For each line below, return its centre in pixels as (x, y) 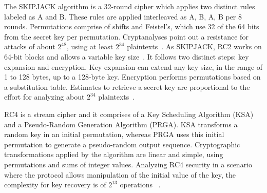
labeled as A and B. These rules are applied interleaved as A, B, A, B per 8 (123, 16)
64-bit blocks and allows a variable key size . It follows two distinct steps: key (127, 56)
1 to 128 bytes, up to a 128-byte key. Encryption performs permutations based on (132, 77)
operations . (140, 185)
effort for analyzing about (44, 97)
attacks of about (30, 46)
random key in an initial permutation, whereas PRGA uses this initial (114, 134)
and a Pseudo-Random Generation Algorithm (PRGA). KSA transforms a (121, 124)
